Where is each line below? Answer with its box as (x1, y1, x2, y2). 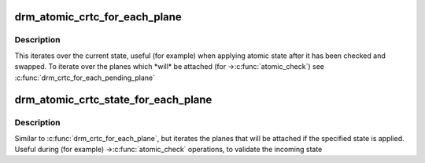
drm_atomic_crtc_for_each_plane (14, 10, 183, 24)
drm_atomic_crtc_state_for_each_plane (14, 93, 213, 107)
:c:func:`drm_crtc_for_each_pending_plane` (14, 73, 155, 82)
